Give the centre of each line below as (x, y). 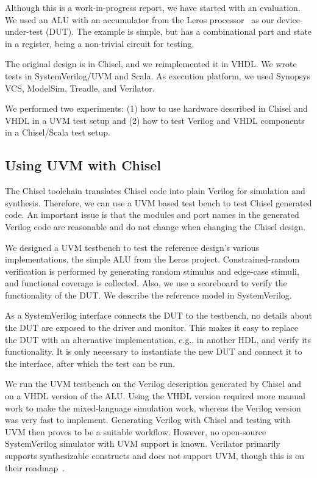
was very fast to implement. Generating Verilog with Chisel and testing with (148, 420)
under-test (24, 31)
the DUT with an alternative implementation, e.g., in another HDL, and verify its (158, 339)
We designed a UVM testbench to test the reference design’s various (132, 247)
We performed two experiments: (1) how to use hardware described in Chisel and (156, 108)
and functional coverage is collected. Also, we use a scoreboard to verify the (146, 283)
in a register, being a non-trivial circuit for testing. (100, 43)
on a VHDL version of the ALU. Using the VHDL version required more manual (155, 396)
